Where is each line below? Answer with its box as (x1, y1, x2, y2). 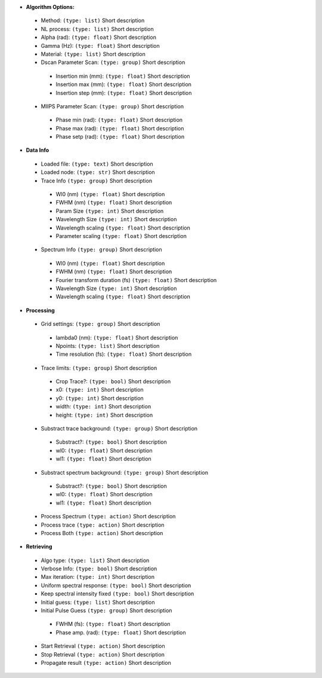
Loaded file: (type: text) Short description (41, 160, 153, 167)
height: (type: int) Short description (55, 411, 153, 419)
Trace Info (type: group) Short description (41, 177, 152, 184)
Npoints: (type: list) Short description (55, 342, 160, 349)
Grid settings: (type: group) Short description (41, 320, 160, 328)
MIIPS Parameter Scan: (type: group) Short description (41, 102, 184, 110)
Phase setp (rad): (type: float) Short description (55, 133, 185, 141)
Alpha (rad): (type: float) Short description (41, 33, 156, 41)
